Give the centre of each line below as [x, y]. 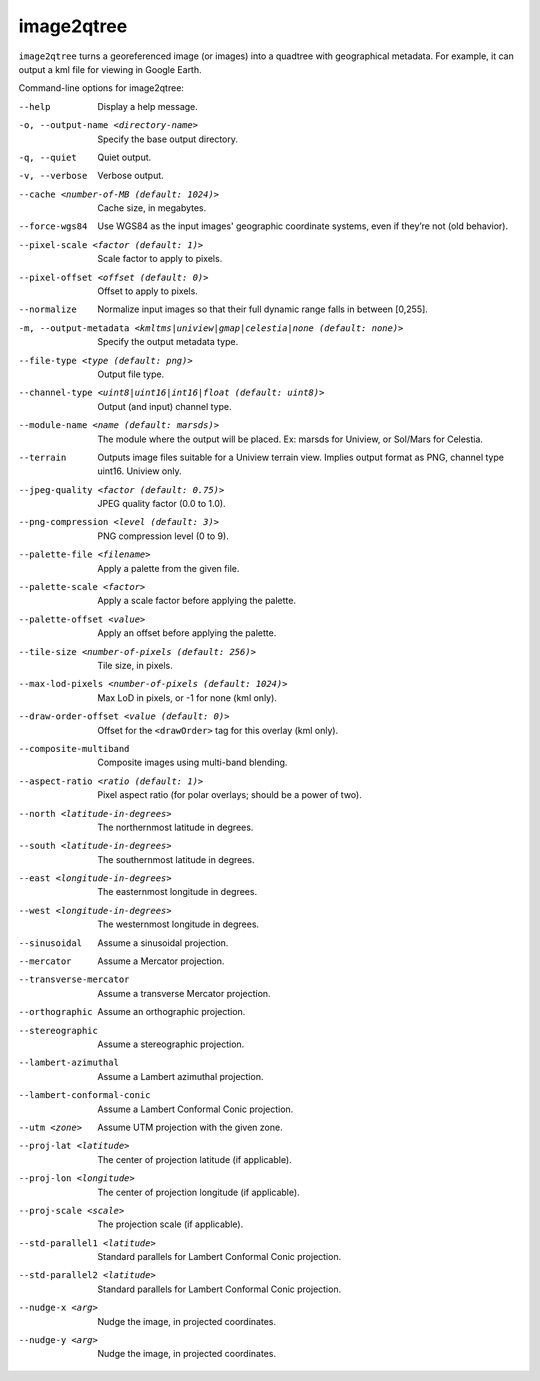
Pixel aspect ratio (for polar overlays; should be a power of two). [229, 795]
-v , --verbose [53, 176]
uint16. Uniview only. [139, 471]
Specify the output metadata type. [168, 342]
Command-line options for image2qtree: [101, 88]
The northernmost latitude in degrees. [175, 827]
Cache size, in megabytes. [152, 208]
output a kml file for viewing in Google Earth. [110, 69]
